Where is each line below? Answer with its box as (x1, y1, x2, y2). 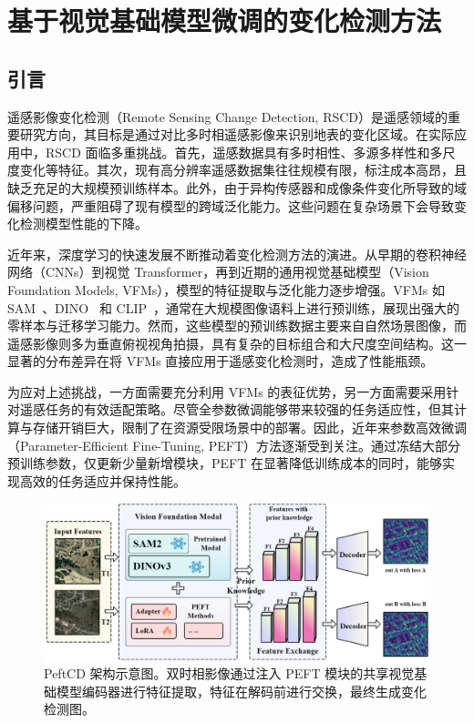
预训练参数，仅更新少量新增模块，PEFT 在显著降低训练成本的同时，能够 (7, 453, 442, 473)
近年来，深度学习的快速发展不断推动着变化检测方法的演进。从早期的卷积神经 (7, 244, 467, 263)
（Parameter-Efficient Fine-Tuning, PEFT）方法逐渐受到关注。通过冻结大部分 (7, 435, 461, 454)
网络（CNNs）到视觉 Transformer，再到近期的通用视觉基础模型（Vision (7, 262, 429, 281)
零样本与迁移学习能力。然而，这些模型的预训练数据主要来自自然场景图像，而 (7, 316, 467, 335)
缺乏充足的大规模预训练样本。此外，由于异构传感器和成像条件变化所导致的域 (7, 178, 467, 197)
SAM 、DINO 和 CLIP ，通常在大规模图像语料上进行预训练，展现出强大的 (7, 298, 460, 317)
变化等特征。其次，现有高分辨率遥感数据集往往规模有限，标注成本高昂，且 (19, 160, 467, 179)
